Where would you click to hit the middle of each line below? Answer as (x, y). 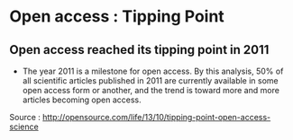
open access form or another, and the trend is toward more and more (151, 90)
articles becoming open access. (82, 100)
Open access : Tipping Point (117, 17)
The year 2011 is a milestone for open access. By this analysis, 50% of (153, 71)
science (24, 127)
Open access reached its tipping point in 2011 (139, 50)
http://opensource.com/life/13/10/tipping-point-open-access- (156, 117)
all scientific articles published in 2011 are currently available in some (151, 81)
